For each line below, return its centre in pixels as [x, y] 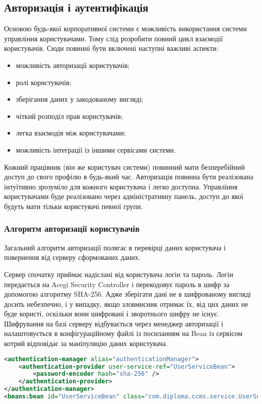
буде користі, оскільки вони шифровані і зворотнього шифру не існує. [112, 314]
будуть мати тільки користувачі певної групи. [74, 206]
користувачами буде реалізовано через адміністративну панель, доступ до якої [124, 196]
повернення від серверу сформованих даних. [72, 257]
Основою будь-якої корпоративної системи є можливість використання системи [125, 28]
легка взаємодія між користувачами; [71, 133]
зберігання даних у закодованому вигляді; [80, 99]
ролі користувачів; [44, 82]
